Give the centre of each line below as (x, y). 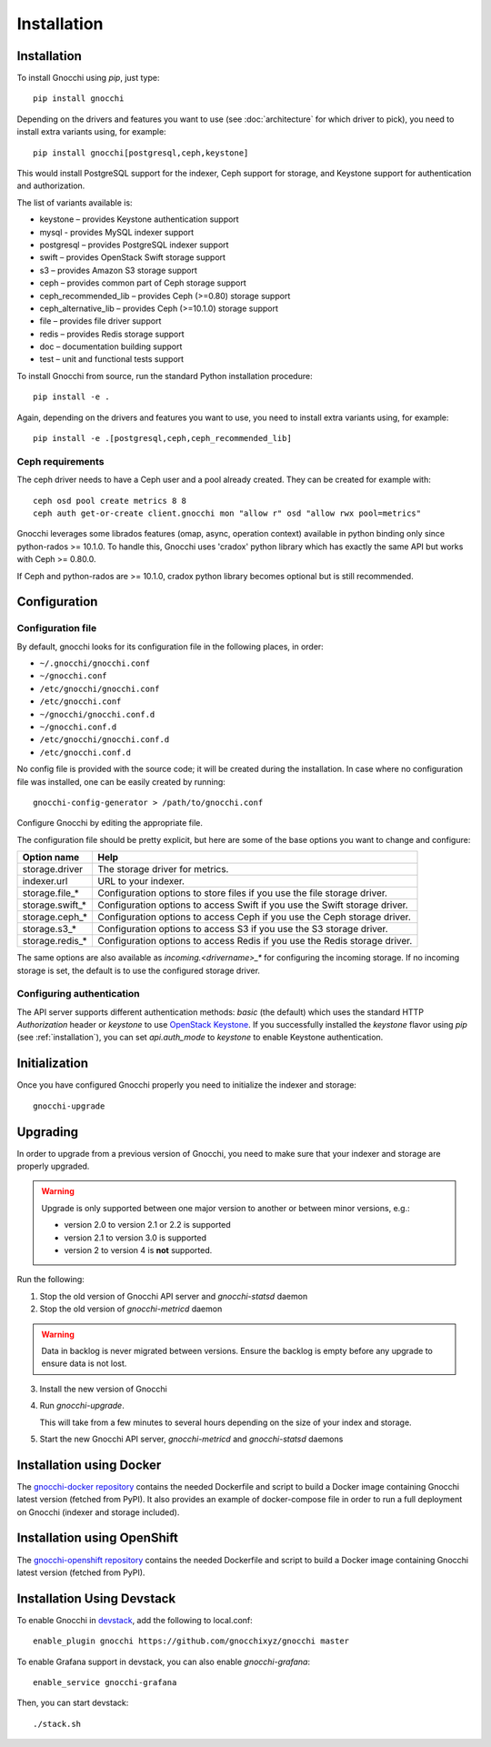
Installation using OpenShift (98, 1538)
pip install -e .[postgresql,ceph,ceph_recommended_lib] (163, 438)
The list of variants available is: (75, 202)
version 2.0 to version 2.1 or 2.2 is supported (147, 1225)
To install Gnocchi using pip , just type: (88, 78)
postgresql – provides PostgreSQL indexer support (134, 245)
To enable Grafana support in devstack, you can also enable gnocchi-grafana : (164, 1662)
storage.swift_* (54, 905)
